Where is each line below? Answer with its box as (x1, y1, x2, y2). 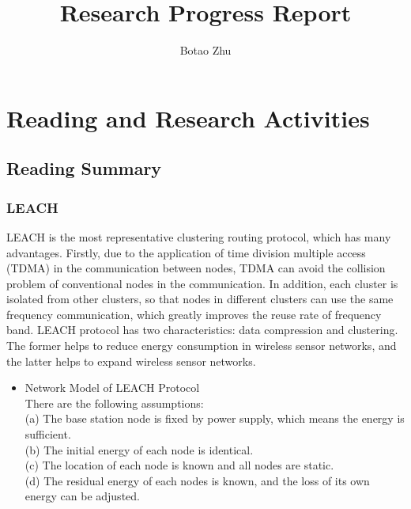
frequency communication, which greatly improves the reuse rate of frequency (6, 306, 382, 322)
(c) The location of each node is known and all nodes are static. (25, 457, 334, 473)
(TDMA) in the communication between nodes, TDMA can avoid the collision (6, 260, 386, 276)
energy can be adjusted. (25, 488, 140, 504)
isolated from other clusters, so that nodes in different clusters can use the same (6, 291, 394, 307)
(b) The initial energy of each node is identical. (25, 441, 254, 458)
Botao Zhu (179, 42, 232, 59)
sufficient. (25, 426, 71, 443)
